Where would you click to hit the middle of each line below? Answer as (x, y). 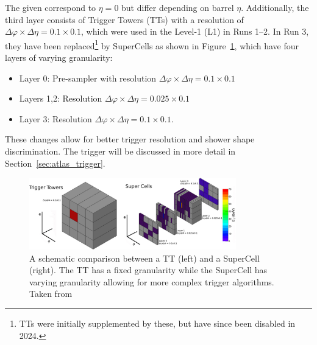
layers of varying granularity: (59, 57)
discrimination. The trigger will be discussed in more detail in (120, 151)
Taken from (51, 294)
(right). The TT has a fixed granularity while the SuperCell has (148, 270)
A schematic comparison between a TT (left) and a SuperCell (144, 258)
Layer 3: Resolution (55, 118)
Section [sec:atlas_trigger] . (55, 163)
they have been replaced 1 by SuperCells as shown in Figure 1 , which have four (152, 44)
